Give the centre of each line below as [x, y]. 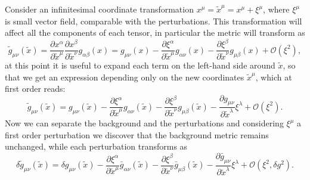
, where [276, 9]
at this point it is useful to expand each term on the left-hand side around [140, 65]
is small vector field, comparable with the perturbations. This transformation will [154, 21]
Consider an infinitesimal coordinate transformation [99, 9]
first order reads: [35, 89]
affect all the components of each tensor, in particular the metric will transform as [155, 32]
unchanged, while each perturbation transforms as [96, 146]
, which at [274, 77]
